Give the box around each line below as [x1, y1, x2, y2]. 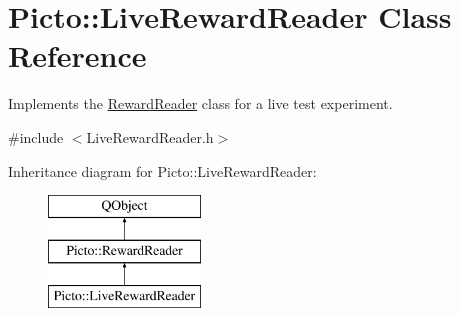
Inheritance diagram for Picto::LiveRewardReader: [8, 160, 317, 181]
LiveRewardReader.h [86, 126, 214, 147]
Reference [8, 35, 147, 76]
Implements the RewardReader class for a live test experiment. [8, 93, 393, 114]
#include [8, 126, 64, 147]
